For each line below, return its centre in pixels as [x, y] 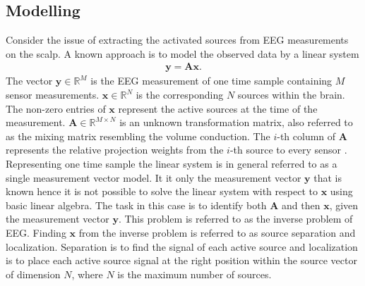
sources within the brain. [291, 95]
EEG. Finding [36, 232]
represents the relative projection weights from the [115, 150]
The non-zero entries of [56, 108]
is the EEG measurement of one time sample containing [211, 81]
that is [328, 177]
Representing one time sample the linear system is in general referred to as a [172, 163]
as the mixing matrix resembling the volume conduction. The [138, 136]
